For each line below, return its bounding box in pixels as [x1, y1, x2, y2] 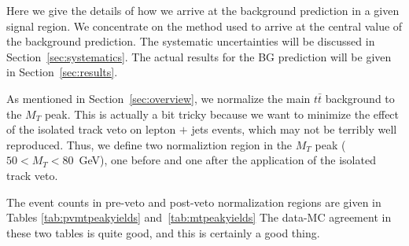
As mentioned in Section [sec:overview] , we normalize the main [6, 90, 311, 106]
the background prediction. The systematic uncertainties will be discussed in [6, 33, 375, 50]
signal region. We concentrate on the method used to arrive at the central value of [6, 17, 403, 34]
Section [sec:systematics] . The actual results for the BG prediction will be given [6, 48, 392, 64]
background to [325, 90, 395, 106]
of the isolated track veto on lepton [6, 121, 176, 138]
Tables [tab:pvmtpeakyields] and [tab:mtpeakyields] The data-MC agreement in [6, 209, 392, 226]
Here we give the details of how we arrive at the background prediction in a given [6, 2, 400, 18]
